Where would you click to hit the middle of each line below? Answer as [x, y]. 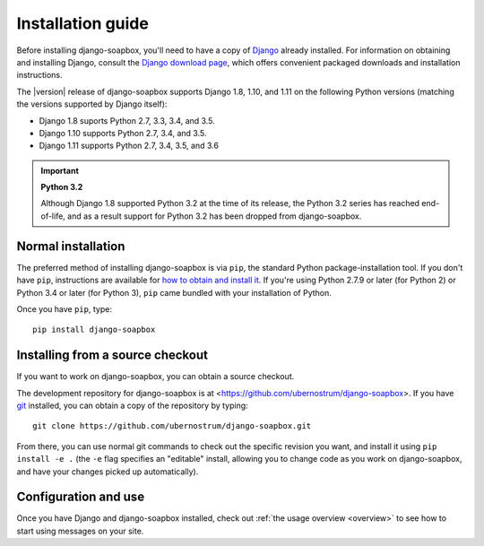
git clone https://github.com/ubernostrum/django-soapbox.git [172, 426]
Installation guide [83, 23]
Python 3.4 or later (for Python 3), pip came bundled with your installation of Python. [174, 292]
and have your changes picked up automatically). [108, 472]
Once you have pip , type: [64, 308]
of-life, [53, 216]
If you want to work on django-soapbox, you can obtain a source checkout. [156, 377]
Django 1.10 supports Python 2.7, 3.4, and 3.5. [123, 133]
